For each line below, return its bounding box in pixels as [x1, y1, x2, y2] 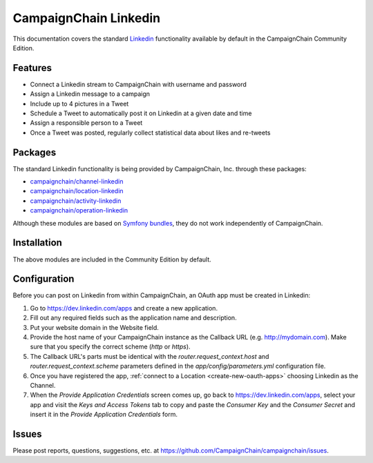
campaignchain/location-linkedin [30, 187, 124, 195]
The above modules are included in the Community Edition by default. [12, 255, 212, 264]
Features [12, 62, 52, 74]
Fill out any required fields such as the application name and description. [30, 314, 238, 322]
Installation [12, 237, 62, 248]
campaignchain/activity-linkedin [30, 197, 122, 205]
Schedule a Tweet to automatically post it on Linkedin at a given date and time [30, 109, 252, 117]
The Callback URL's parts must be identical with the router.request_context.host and [30, 352, 269, 360]
